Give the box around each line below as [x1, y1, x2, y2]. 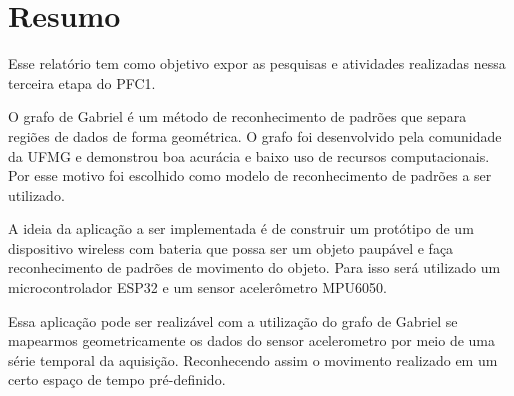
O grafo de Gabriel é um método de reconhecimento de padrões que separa [8, 106, 467, 127]
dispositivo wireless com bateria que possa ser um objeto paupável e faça [8, 237, 454, 258]
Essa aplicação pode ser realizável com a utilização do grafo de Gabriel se [8, 310, 458, 331]
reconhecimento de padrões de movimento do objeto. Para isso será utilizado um [8, 257, 501, 278]
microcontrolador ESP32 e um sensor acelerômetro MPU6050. [8, 277, 387, 298]
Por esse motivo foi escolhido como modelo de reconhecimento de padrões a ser [8, 165, 492, 186]
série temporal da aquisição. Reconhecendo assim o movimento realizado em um [8, 349, 498, 370]
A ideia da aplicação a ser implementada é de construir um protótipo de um [8, 218, 474, 239]
